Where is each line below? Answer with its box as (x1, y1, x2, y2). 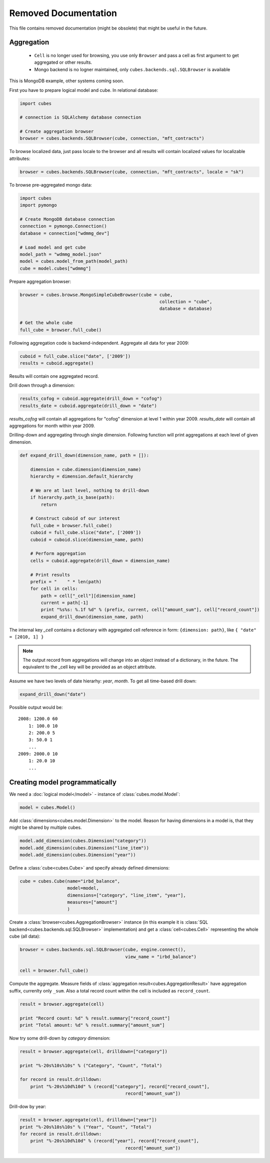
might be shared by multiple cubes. (9, 824, 82, 830)
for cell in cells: (30, 586, 78, 592)
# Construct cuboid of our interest (30, 516, 120, 521)
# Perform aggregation (30, 551, 86, 556)
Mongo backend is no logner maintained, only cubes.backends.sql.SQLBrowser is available (34, 66, 230, 72)
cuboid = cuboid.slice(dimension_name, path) (30, 537, 144, 542)
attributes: (9, 156, 30, 162)
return (40, 502, 57, 507)
